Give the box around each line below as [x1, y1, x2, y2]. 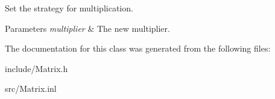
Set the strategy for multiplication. [5, 2, 133, 14]
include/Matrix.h [5, 62, 68, 74]
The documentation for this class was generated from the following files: [5, 42, 271, 55]
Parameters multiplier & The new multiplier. [5, 22, 170, 34]
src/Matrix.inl [5, 82, 57, 95]
